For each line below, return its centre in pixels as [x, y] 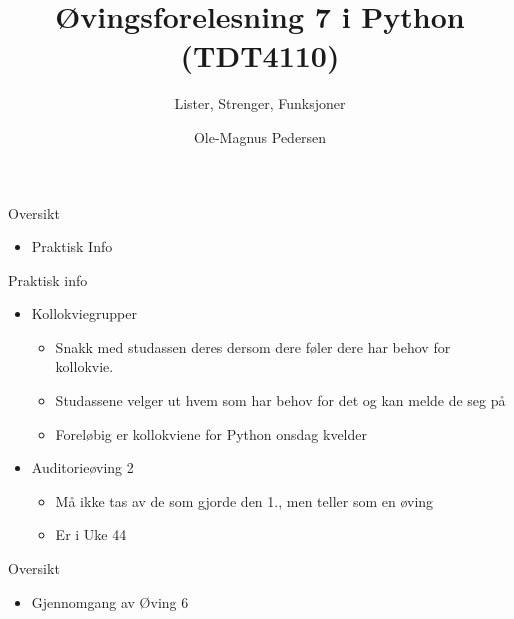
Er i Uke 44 [91, 534]
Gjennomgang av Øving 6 [110, 601]
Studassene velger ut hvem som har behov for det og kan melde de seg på [280, 400]
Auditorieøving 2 [82, 467]
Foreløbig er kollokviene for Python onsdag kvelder [211, 433]
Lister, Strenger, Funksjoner [260, 103]
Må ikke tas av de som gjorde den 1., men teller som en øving [244, 500]
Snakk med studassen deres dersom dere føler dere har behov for [253, 346]
